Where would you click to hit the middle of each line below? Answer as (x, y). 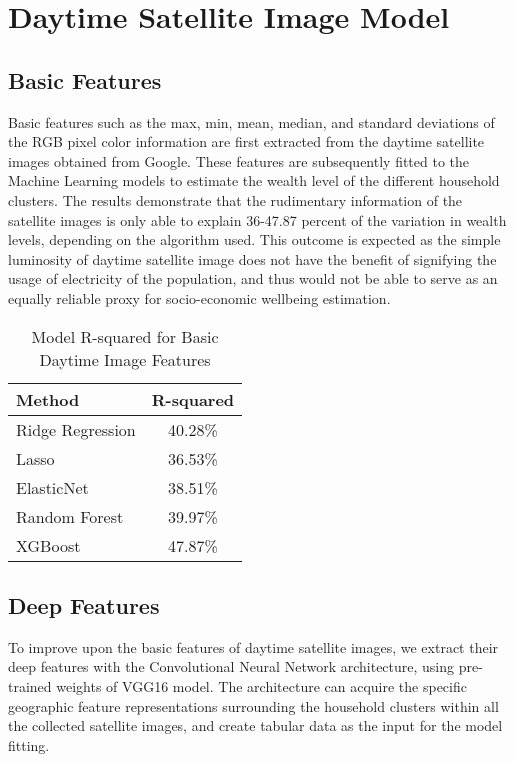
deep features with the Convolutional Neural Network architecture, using (231, 666)
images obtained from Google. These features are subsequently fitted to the (239, 160)
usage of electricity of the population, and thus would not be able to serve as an (253, 278)
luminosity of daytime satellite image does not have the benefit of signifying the (252, 258)
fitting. (29, 744)
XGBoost (48, 545)
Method (48, 399)
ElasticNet (52, 487)
